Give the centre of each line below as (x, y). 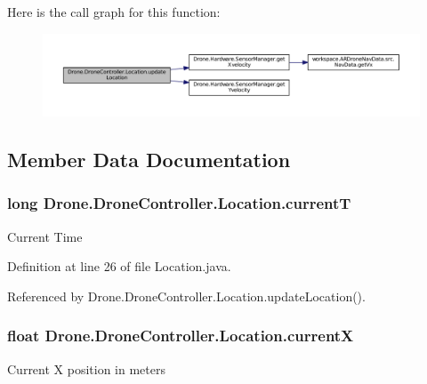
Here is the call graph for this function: (114, 12)
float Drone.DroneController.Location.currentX (181, 336)
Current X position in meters (86, 368)
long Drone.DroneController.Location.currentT (179, 203)
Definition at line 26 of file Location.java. (119, 266)
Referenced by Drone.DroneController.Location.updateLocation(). (186, 296)
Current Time (45, 236)
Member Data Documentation (149, 160)
